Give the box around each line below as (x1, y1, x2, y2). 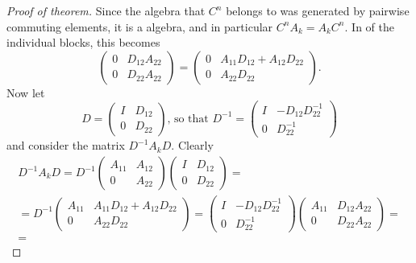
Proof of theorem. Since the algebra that (6, 2, 206, 18)
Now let (6, 84, 45, 101)
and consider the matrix (6, 137, 125, 154)
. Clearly (171, 137, 214, 154)
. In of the (344, 18, 394, 35)
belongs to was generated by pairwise (226, 2, 410, 18)
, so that (167, 113, 209, 125)
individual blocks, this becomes (6, 34, 160, 51)
